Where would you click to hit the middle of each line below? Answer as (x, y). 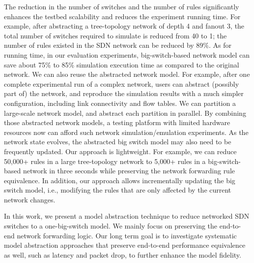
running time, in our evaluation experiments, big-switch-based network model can (127, 54)
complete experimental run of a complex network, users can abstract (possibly (122, 83)
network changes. (30, 199)
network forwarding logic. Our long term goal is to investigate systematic (127, 235)
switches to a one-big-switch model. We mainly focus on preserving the (111, 226)
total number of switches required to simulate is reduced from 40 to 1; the (115, 35)
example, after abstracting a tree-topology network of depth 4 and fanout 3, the (124, 26)
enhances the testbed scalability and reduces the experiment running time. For (122, 16)
